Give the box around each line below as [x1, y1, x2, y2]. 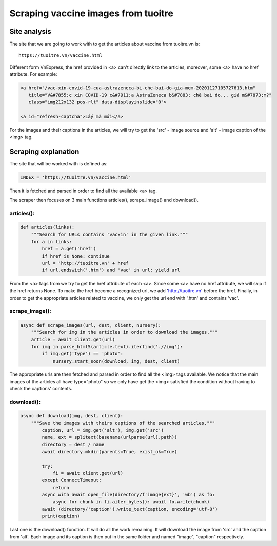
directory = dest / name [42, 442, 105, 448]
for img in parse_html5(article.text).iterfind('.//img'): [31, 344, 183, 349]
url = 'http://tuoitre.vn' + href [42, 260, 129, 266]
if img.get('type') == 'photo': [42, 351, 123, 357]
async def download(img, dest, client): [20, 413, 123, 418]
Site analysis [9, 27, 51, 36]
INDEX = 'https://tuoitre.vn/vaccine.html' [20, 175, 132, 180]
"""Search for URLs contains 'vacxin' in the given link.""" [31, 232, 188, 238]
